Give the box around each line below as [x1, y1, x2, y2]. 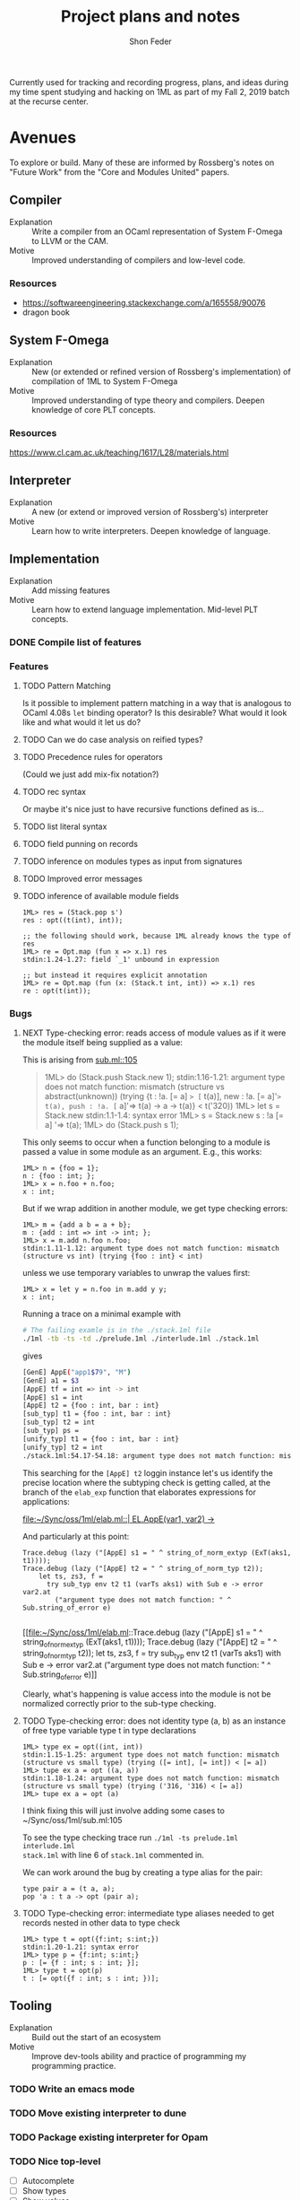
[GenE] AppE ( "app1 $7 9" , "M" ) [21, 1367, 132, 1376]
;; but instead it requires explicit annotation [21, 971, 208, 980]
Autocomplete [21, 2175, 74, 2186]
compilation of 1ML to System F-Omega [31, 375, 178, 387]
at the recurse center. [9, 96, 90, 107]
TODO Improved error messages [21, 873, 143, 884]
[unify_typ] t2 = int [21, 1443, 103, 1452]
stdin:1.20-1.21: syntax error [21, 1942, 140, 1951]
